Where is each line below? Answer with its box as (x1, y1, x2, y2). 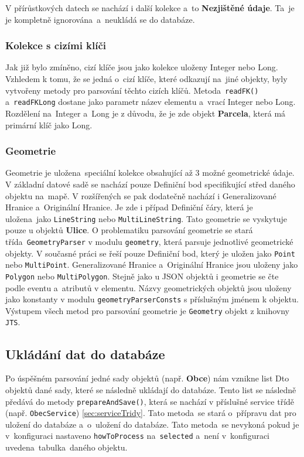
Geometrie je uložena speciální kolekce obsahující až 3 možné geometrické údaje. (5, 166, 295, 179)
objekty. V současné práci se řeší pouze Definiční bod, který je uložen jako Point (5, 247, 295, 259)
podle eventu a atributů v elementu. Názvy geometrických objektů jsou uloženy (5, 281, 292, 294)
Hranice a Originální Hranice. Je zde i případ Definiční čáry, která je (5, 201, 253, 213)
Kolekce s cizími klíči (5, 38, 107, 53)
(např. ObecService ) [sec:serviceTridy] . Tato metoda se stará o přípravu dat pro (5, 407, 296, 419)
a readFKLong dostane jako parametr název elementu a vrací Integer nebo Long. (5, 96, 296, 108)
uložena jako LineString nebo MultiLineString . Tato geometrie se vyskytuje (5, 212, 287, 224)
